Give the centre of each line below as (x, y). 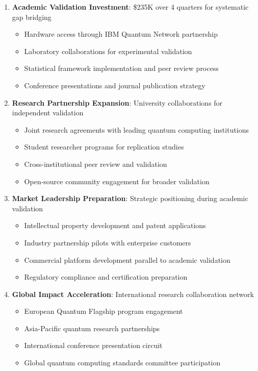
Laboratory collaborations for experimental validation (108, 51)
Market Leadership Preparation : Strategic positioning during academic (130, 198)
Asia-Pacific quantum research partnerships (92, 328)
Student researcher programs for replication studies (104, 147)
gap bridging (32, 17)
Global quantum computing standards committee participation (122, 363)
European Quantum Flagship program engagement (104, 311)
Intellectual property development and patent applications (115, 225)
